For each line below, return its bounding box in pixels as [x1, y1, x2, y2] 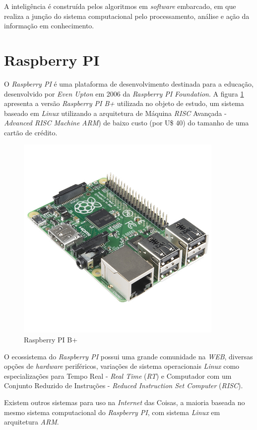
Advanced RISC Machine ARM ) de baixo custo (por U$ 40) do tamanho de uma [4, 117, 249, 128]
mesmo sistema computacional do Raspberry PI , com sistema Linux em [4, 407, 220, 417]
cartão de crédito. [4, 127, 58, 137]
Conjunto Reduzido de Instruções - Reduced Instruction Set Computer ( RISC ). [4, 380, 243, 391]
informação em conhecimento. [4, 20, 94, 31]
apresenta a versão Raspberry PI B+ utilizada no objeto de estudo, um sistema [4, 98, 244, 108]
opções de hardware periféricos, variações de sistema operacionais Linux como [4, 361, 240, 371]
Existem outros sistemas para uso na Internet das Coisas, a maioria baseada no [4, 397, 245, 407]
